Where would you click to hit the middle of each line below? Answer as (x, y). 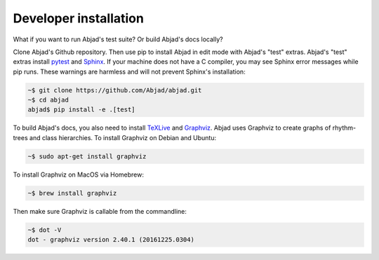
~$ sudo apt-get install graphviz (87, 156)
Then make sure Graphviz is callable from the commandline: (100, 211)
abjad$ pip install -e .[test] (82, 110)
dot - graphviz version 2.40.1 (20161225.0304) (111, 240)
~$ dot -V (45, 230)
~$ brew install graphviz (72, 193)
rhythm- (344, 128)
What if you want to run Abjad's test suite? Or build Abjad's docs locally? (118, 39)
